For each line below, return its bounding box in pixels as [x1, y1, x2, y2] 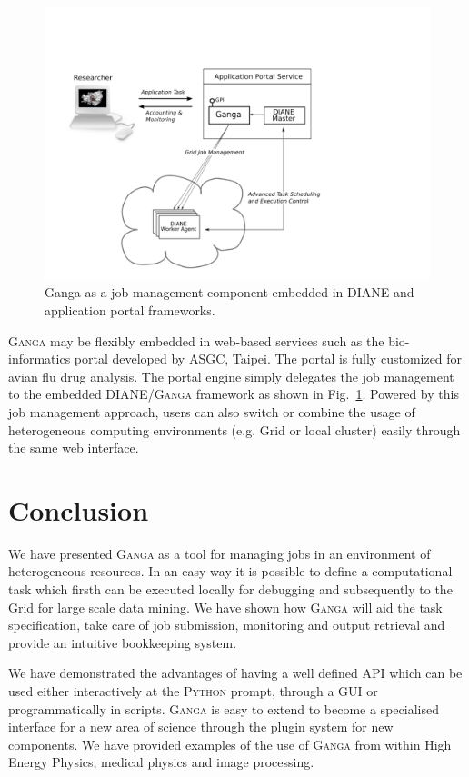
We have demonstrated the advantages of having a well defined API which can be [8, 663, 463, 682]
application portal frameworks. [45, 300, 215, 319]
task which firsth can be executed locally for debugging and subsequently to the [8, 580, 453, 599]
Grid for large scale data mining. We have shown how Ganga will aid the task [8, 597, 443, 616]
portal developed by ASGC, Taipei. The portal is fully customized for [74, 349, 463, 368]
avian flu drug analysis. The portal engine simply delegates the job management [8, 366, 454, 385]
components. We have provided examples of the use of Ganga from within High [8, 734, 452, 753]
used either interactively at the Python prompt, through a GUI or [8, 682, 378, 700]
